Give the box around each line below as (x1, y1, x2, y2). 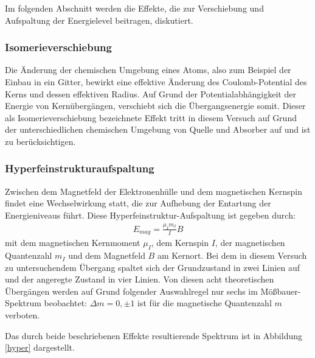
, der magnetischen (215, 236, 285, 249)
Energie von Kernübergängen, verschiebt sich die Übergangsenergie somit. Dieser (5, 99, 306, 112)
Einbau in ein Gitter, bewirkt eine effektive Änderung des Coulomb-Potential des (5, 75, 307, 88)
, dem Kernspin (151, 236, 209, 249)
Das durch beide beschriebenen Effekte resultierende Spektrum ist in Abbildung (5, 329, 302, 342)
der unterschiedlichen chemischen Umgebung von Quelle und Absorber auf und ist (5, 123, 311, 136)
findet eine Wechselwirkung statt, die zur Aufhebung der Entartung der (5, 197, 271, 209)
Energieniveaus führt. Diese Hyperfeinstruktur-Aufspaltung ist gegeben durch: (5, 208, 296, 221)
